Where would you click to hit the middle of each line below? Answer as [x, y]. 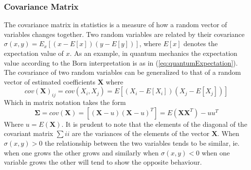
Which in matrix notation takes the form [65, 102]
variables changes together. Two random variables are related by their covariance [124, 34]
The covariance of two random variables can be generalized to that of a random [123, 72]
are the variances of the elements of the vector [141, 133]
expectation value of [34, 53]
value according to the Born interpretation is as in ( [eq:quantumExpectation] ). [121, 62]
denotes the [201, 43]
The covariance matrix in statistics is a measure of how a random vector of [116, 25]
